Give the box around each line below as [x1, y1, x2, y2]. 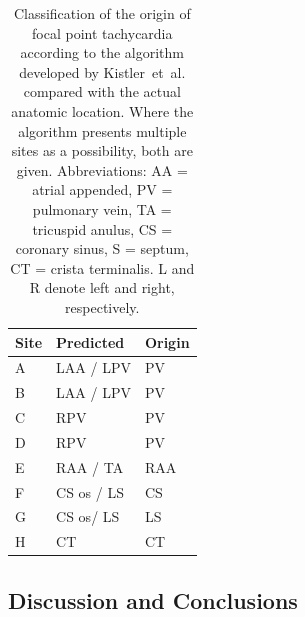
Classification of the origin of [13, 3, 191, 23]
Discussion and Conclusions [8, 584, 298, 615]
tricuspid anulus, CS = [32, 218, 173, 239]
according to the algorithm [20, 42, 184, 63]
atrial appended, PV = [32, 179, 173, 200]
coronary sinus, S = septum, [15, 238, 189, 259]
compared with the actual [23, 81, 181, 102]
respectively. [65, 296, 140, 317]
